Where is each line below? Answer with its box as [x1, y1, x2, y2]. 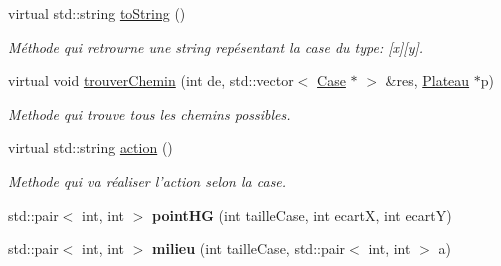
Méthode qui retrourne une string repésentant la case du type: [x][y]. [8, 36, 424, 57]
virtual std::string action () [8, 137, 173, 158]
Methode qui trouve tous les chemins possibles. [8, 103, 291, 124]
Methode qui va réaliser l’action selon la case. [8, 170, 287, 191]
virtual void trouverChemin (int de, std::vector [8, 70, 294, 91]
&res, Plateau [385, 70, 470, 91]
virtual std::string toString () [8, 3, 186, 23]
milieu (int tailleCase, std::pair [152, 238, 346, 259]
